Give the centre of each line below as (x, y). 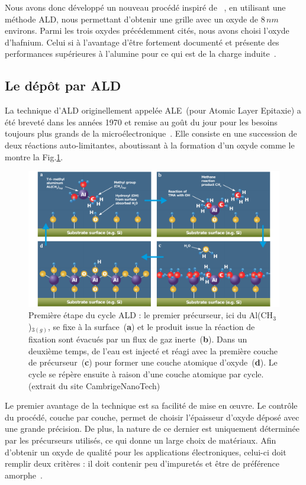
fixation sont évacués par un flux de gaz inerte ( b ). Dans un (138, 339)
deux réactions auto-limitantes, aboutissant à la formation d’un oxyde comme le (150, 145)
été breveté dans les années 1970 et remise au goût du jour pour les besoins (141, 122)
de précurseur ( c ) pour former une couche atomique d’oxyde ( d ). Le (153, 362)
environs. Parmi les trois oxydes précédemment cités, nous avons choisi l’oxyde (147, 30)
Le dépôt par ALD (63, 85)
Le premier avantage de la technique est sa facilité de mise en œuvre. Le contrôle (151, 405)
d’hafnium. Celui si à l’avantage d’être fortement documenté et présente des (142, 42)
